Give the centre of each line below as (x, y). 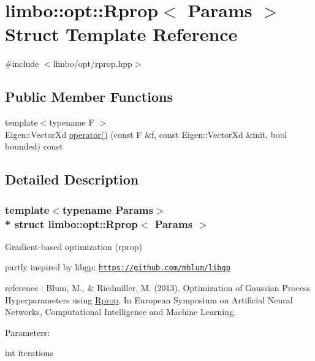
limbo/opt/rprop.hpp (93, 63)
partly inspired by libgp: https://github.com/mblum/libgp (118, 267)
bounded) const (34, 146)
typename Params (108, 209)
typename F (72, 122)
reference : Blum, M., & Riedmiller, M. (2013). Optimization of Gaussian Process (158, 288)
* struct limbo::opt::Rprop (71, 223)
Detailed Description (72, 179)
